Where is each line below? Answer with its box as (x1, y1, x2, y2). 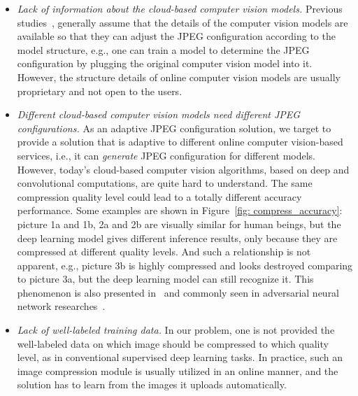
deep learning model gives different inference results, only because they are (17, 230, 338, 245)
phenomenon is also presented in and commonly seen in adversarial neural (17, 285, 340, 299)
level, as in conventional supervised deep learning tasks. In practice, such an (17, 350, 343, 365)
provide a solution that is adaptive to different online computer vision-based (17, 134, 343, 149)
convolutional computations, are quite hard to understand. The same (17, 176, 313, 190)
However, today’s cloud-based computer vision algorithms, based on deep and (17, 162, 350, 176)
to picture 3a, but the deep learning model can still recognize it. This (17, 271, 314, 286)
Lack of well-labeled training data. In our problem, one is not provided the (17, 323, 335, 337)
